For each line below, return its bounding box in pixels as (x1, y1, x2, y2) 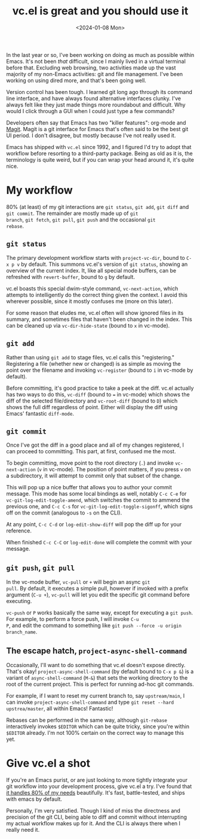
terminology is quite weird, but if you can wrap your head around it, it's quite (6, 156, 194, 163)
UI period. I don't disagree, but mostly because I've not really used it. (6, 132, 176, 139)
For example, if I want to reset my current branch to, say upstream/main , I (6, 692, 185, 699)
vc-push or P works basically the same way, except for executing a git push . (6, 609, 193, 616)
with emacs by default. (6, 795, 63, 802)
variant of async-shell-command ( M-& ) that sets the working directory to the (6, 674, 188, 681)
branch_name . (6, 628, 38, 635)
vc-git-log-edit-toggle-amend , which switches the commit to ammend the (6, 496, 190, 504)
